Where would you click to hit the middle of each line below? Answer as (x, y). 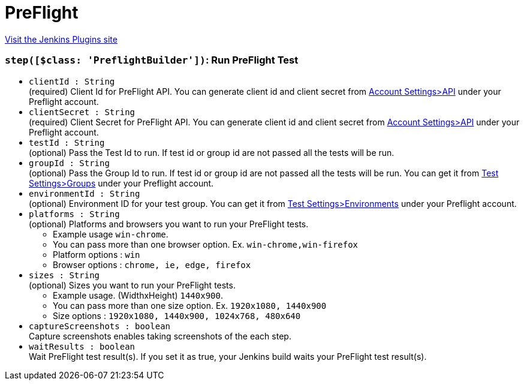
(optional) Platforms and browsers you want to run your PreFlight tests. (169, 224)
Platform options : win (97, 254)
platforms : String (74, 214)
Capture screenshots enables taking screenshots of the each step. (160, 336)
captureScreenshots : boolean (100, 326)
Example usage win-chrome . (111, 234)
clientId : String (72, 81)
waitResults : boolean (82, 346)
